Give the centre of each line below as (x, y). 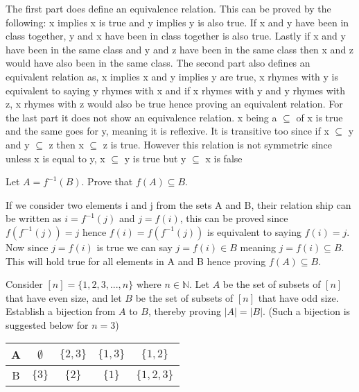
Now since (27, 247)
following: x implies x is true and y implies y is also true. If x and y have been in (177, 22)
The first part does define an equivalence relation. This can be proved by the (168, 8)
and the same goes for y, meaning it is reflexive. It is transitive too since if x (167, 131)
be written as (34, 218)
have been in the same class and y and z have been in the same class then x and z (180, 49)
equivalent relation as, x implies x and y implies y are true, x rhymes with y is (172, 76)
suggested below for (47, 324)
